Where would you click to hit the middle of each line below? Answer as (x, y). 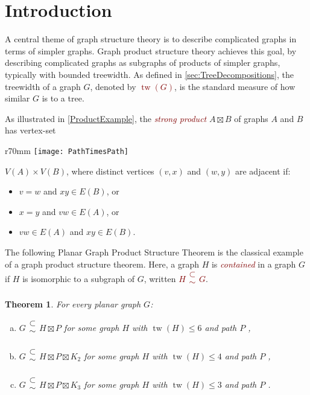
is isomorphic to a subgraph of (78, 279)
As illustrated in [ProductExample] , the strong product (106, 118)
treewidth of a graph (43, 86)
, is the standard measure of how (235, 86)
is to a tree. (63, 98)
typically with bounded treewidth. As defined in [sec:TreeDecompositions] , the (149, 74)
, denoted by (113, 86)
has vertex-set (30, 130)
